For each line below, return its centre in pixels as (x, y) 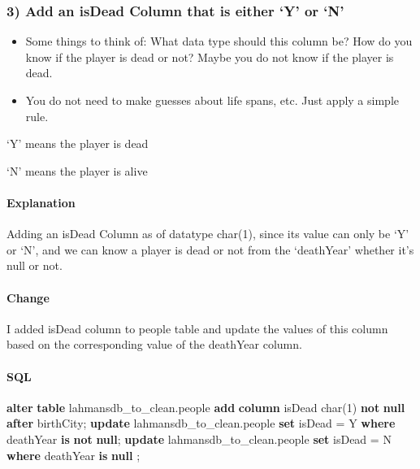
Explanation (41, 202)
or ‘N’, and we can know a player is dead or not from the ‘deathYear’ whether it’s (210, 249)
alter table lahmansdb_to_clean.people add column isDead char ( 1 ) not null (206, 407)
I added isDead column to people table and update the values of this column (197, 328)
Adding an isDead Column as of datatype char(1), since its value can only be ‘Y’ (208, 234)
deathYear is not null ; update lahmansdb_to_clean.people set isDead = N (199, 439)
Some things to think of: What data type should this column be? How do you (219, 41)
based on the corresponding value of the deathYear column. (154, 344)
